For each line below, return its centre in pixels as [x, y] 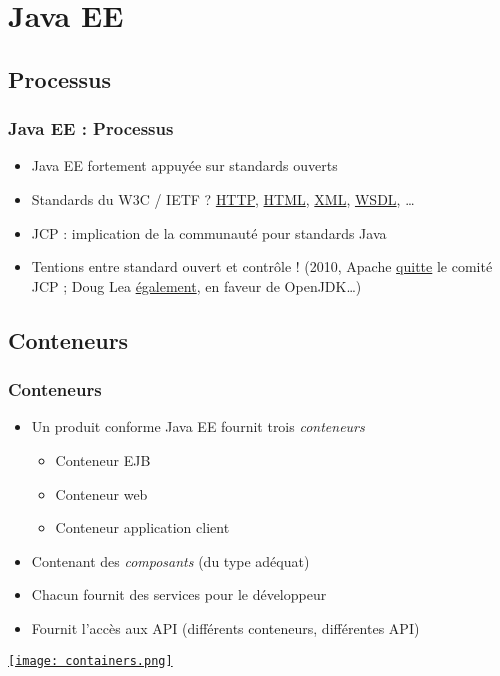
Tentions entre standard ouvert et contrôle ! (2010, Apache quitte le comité [262, 266]
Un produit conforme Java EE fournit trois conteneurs [198, 426]
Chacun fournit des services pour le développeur [179, 594]
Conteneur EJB [103, 459]
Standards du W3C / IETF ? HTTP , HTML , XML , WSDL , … [223, 198]
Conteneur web [101, 493]
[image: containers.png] [90, 660]
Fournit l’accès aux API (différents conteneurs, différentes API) [225, 627]
